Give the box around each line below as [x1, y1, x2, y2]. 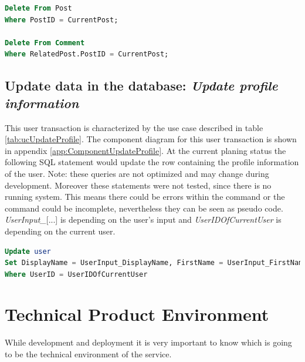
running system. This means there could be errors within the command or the [5, 190, 285, 203]
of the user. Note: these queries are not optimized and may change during [5, 167, 269, 179]
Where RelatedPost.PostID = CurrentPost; [5, 50, 169, 59]
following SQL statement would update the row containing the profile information [5, 156, 299, 168]
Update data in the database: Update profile [5, 76, 278, 95]
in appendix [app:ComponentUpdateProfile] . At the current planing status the [5, 144, 286, 156]
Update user [5, 247, 51, 256]
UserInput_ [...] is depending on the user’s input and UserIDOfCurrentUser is [5, 213, 282, 226]
